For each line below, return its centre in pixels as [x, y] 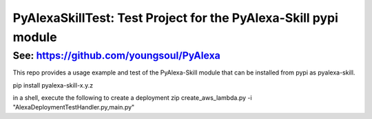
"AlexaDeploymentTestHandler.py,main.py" [74, 107]
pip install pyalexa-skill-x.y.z [53, 85]
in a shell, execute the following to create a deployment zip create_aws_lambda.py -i [132, 97]
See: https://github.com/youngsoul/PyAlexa [116, 55]
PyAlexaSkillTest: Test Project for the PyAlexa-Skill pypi [176, 18]
